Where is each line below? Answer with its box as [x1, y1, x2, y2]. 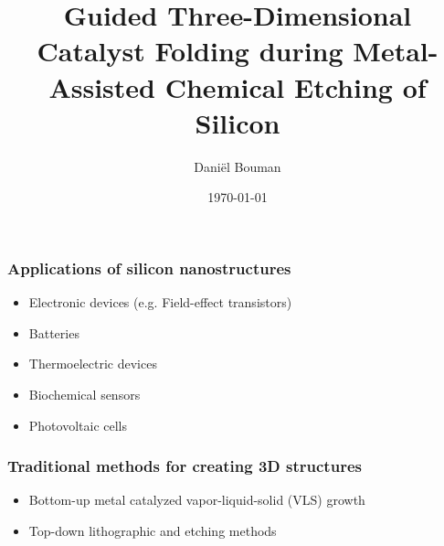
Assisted [48, 68, 155, 105]
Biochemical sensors [28, 384, 141, 403]
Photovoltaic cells [28, 415, 128, 434]
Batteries [28, 323, 79, 342]
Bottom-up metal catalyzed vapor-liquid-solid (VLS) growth [28, 490, 365, 509]
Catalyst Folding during [37, 32, 344, 70]
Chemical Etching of [164, 68, 427, 105]
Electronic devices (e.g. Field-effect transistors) [28, 293, 292, 312]
